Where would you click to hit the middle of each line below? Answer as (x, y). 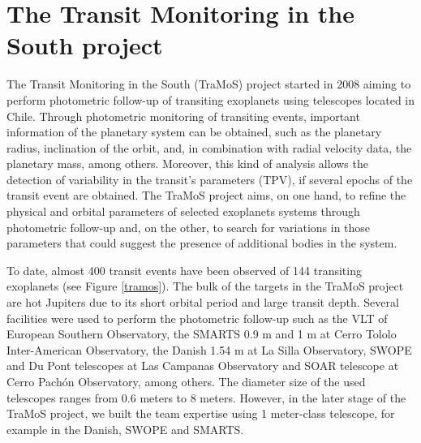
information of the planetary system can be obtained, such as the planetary (194, 132)
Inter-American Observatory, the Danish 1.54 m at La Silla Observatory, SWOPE (209, 349)
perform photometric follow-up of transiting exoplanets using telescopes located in (211, 99)
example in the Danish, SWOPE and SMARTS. (125, 429)
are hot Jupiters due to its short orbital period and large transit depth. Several (203, 302)
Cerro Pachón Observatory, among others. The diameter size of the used (186, 381)
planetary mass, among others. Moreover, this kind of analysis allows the (187, 163)
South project (85, 45)
